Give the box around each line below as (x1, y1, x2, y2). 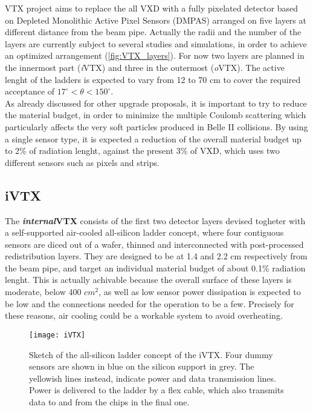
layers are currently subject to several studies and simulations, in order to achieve (5, 37, 307, 50)
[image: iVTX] (29, 330, 86, 339)
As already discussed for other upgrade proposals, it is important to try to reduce (5, 96, 307, 109)
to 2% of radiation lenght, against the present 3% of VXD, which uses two (5, 144, 280, 157)
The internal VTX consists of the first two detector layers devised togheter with (5, 214, 306, 227)
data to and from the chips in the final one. (29, 395, 190, 408)
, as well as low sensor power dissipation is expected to (98, 285, 301, 298)
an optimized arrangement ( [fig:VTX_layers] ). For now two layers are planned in (5, 49, 305, 62)
